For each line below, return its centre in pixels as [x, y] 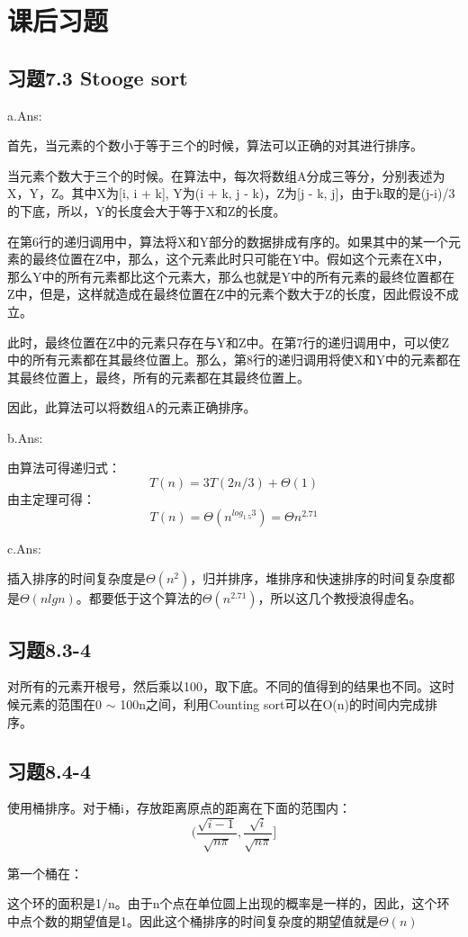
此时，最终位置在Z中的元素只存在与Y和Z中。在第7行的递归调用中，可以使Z [229, 342]
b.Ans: [25, 437]
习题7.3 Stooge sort [98, 77]
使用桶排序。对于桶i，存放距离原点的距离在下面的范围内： [179, 808]
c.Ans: [24, 548]
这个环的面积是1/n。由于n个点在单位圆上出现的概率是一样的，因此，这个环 [229, 903]
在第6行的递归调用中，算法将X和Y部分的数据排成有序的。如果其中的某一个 [228, 241]
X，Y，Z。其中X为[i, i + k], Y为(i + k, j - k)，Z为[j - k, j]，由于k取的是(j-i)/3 [231, 193]
